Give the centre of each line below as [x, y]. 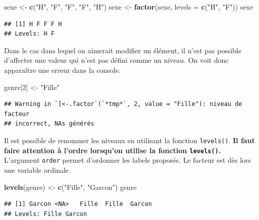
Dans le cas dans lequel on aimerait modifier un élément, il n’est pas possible [123, 50]
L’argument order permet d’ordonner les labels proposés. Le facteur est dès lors [128, 160]
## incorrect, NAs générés [49, 124]
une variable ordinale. [37, 170]
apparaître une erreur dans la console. [62, 70]
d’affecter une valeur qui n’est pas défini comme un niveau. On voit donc [116, 60]
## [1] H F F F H [33, 24]
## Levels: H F [29, 34]
